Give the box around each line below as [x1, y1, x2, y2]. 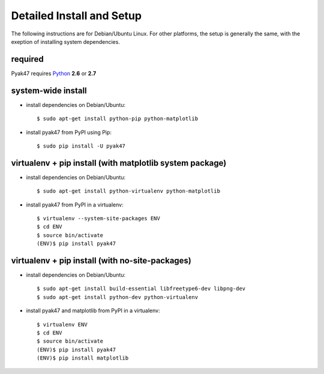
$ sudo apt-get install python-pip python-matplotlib [37, 115, 198, 122]
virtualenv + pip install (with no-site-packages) [11, 255, 192, 265]
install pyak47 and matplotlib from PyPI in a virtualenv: [26, 307, 160, 315]
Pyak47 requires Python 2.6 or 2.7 [11, 70, 97, 77]
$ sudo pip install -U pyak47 [37, 142, 126, 149]
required [11, 54, 44, 64]
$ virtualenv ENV [37, 321, 88, 328]
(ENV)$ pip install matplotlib [37, 355, 129, 361]
